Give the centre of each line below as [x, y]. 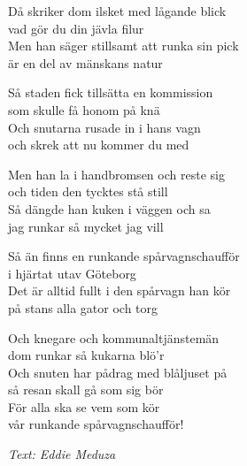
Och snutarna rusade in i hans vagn [104, 127]
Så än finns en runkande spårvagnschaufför [124, 256]
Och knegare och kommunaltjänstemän [114, 337]
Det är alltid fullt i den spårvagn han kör [120, 290]
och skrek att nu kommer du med [99, 145]
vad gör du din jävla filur [76, 28]
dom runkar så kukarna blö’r [86, 355]
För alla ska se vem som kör [84, 406]
